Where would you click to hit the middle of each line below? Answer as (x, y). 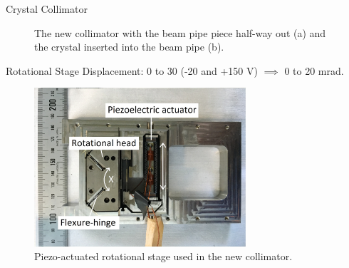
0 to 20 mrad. (314, 70)
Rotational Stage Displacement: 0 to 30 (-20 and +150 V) (132, 70)
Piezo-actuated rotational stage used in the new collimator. (163, 256)
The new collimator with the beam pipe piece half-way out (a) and (180, 32)
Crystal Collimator (47, 9)
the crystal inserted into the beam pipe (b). (129, 47)
